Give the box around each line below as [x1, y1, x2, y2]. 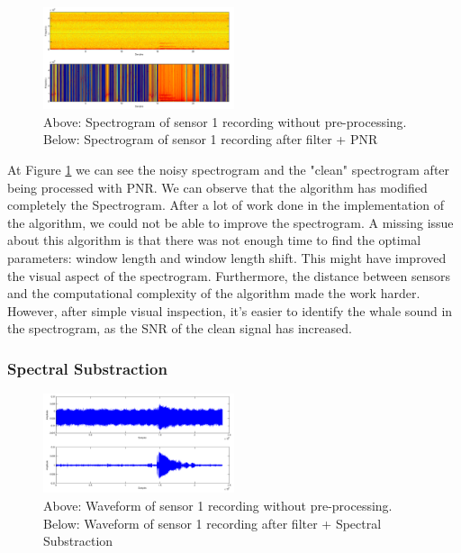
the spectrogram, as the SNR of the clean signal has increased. [7, 319, 352, 338]
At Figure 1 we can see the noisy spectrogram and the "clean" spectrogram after [7, 160, 450, 179]
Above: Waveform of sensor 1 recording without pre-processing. [43, 495, 393, 514]
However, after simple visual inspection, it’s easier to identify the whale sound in [7, 301, 453, 320]
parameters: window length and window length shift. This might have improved [7, 248, 447, 267]
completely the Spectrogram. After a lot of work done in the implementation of [7, 195, 445, 214]
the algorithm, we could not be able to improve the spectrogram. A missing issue [7, 213, 454, 231]
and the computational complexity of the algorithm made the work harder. [7, 284, 420, 303]
